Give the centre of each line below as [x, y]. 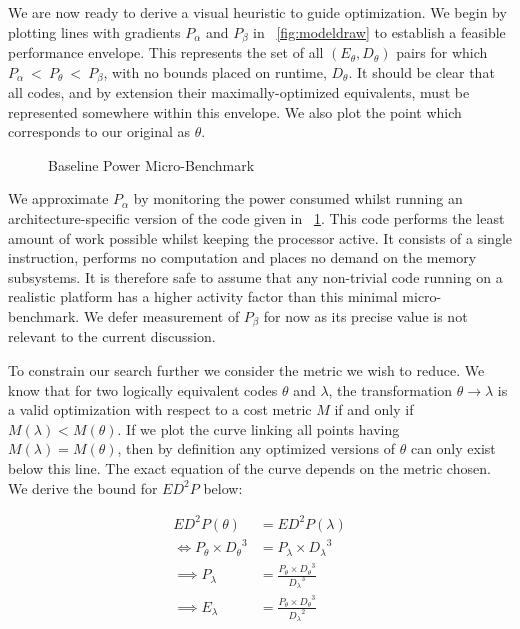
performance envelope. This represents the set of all [166, 52]
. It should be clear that [421, 71]
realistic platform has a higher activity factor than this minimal [203, 296]
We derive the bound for [83, 487]
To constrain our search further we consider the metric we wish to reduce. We [246, 370]
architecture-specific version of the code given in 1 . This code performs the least [256, 218]
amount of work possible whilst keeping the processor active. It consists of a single [260, 237]
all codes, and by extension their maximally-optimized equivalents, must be [239, 92]
